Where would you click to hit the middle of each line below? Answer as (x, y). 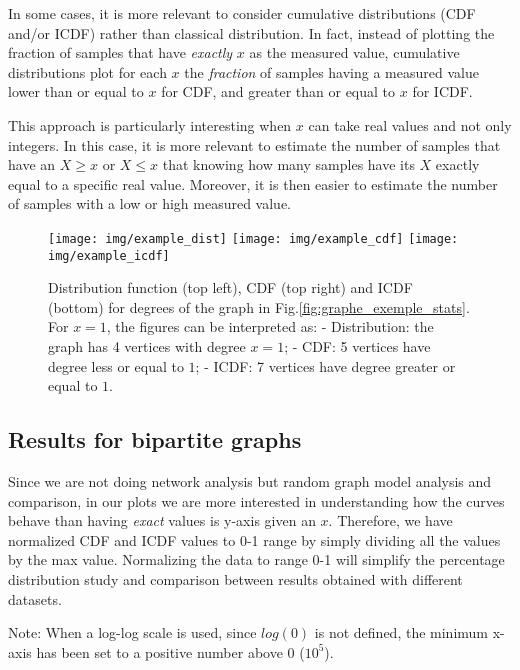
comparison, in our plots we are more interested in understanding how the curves (256, 500)
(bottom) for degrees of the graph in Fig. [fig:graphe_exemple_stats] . (259, 306)
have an (32, 164)
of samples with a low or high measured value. (150, 203)
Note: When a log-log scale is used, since (132, 632)
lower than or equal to (76, 91)
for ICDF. (442, 91)
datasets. (35, 598)
